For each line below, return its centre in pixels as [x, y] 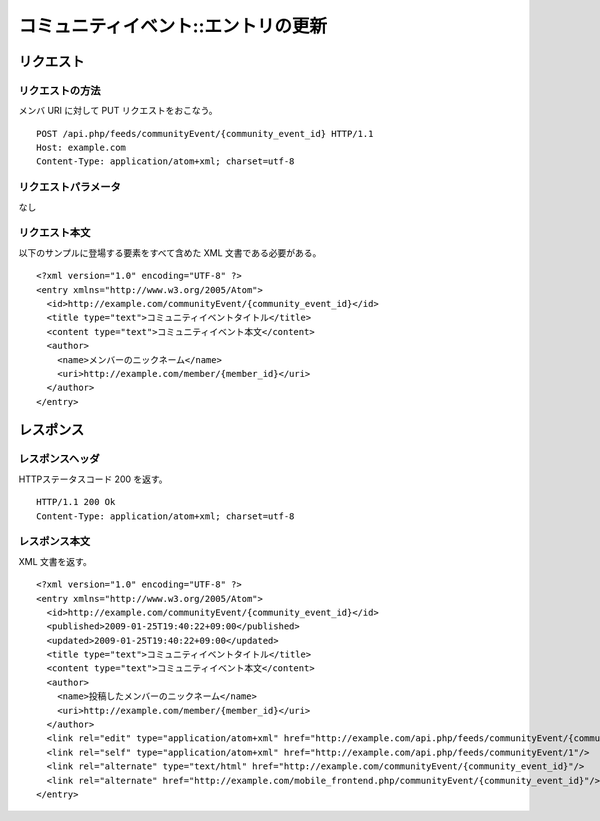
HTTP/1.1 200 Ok [76, 502]
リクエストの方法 [59, 90]
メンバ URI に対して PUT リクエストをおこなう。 [118, 111]
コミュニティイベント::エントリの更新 [173, 26]
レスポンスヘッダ [59, 459]
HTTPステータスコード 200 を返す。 [93, 479]
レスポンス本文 [54, 542]
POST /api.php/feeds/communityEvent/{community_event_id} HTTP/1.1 [205, 133]
